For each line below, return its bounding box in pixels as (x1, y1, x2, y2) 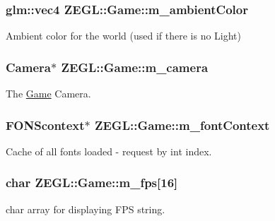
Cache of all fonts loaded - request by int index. (6, 143, 212, 158)
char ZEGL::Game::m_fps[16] (6, 174, 178, 191)
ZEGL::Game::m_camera (61, 58, 209, 76)
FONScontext (6, 116, 85, 133)
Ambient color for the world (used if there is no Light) (6, 28, 242, 43)
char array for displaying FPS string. (6, 201, 165, 216)
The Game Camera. (6, 86, 91, 101)
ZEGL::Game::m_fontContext (94, 116, 270, 133)
